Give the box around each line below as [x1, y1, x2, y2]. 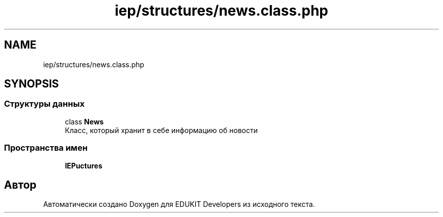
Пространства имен [4, 143, 88, 153]
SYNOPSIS [4, 77, 59, 91]
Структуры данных [4, 99, 85, 109]
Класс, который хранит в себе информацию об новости [65, 125, 258, 135]
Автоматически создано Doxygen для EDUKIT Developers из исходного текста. [43, 200, 315, 209]
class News [65, 117, 104, 126]
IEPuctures [65, 161, 103, 170]
